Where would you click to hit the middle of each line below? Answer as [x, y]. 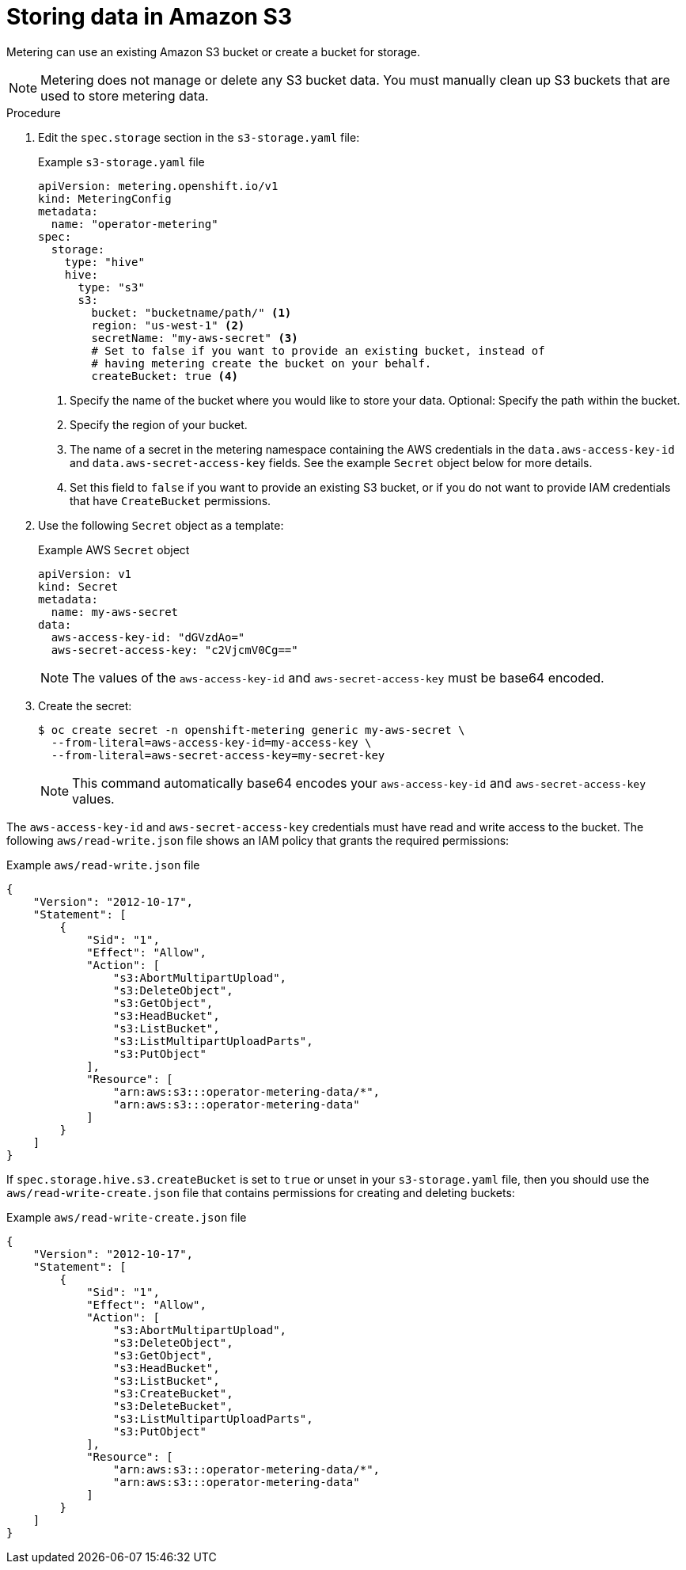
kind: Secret [78, 586]
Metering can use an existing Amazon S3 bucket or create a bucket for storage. [214, 51]
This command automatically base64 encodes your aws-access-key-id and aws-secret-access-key [359, 783]
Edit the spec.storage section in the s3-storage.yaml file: [199, 137]
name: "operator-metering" [135, 224]
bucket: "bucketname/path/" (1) [191, 312]
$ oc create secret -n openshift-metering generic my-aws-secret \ [252, 730]
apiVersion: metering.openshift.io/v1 [158, 186]
